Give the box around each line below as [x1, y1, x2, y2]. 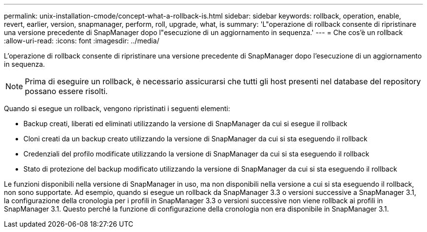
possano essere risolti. [25, 86, 108, 96]
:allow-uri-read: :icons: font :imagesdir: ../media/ [4, 37, 159, 45]
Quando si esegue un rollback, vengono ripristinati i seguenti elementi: [4, 104, 231, 113]
